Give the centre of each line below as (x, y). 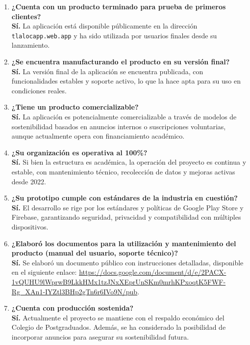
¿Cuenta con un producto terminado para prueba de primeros (119, 6)
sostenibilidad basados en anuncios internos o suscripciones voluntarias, (119, 126)
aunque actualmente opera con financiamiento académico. (98, 136)
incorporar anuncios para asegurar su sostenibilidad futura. (100, 336)
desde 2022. (29, 181)
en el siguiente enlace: (44, 272)
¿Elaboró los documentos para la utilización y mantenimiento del (124, 243)
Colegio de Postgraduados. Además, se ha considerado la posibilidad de (119, 327)
